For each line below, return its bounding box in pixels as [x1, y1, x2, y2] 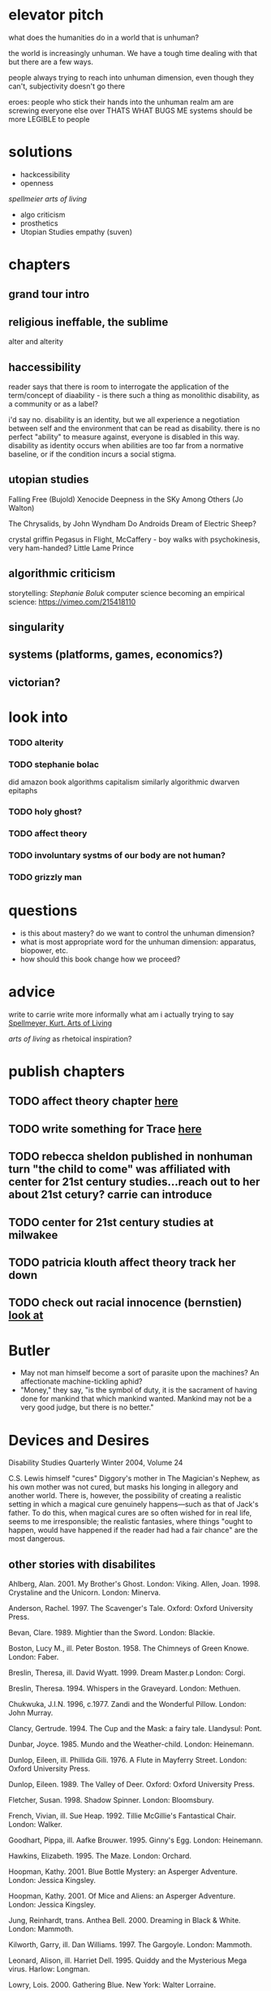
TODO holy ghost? [8, 806, 83, 818]
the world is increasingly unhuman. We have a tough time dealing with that [8, 48, 258, 58]
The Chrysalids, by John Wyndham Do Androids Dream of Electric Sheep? [8, 518, 257, 529]
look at [8, 1309, 44, 1323]
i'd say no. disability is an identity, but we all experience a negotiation [8, 415, 240, 425]
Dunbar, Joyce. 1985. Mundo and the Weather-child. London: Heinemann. [8, 1739, 254, 1749]
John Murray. [8, 1708, 54, 1718]
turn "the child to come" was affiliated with [8, 1163, 231, 1177]
